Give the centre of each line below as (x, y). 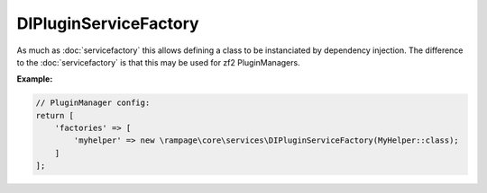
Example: (35, 79)
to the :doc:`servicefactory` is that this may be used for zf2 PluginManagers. (159, 62)
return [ (55, 115)
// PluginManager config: (93, 103)
